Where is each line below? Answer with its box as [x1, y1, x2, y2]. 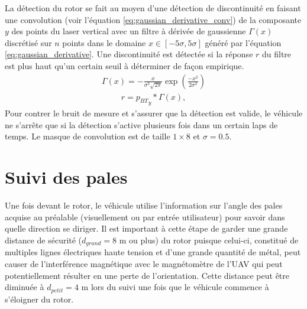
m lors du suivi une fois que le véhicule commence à [81, 281, 269, 293]
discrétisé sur [5, 36, 52, 48]
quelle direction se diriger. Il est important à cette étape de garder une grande [5, 222, 288, 235]
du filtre [262, 48, 292, 60]
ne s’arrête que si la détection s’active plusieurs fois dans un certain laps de [5, 118, 278, 131]
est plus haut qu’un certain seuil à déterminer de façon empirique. [5, 59, 244, 71]
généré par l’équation [205, 36, 282, 48]
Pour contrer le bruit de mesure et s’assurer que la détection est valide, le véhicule [5, 107, 303, 119]
